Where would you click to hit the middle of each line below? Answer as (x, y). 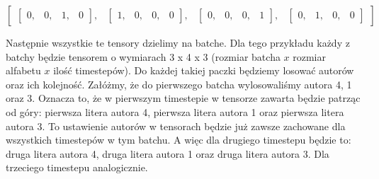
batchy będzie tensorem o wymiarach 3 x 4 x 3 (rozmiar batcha (143, 56)
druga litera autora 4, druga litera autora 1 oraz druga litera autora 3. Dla (168, 153)
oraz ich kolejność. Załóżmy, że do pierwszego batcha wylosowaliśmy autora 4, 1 (179, 84)
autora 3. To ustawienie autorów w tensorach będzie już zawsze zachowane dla (176, 126)
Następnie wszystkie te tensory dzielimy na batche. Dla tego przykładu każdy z (178, 42)
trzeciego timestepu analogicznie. (77, 167)
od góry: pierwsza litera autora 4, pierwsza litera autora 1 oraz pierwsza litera (175, 111)
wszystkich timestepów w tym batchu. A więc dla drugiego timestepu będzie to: (179, 140)
